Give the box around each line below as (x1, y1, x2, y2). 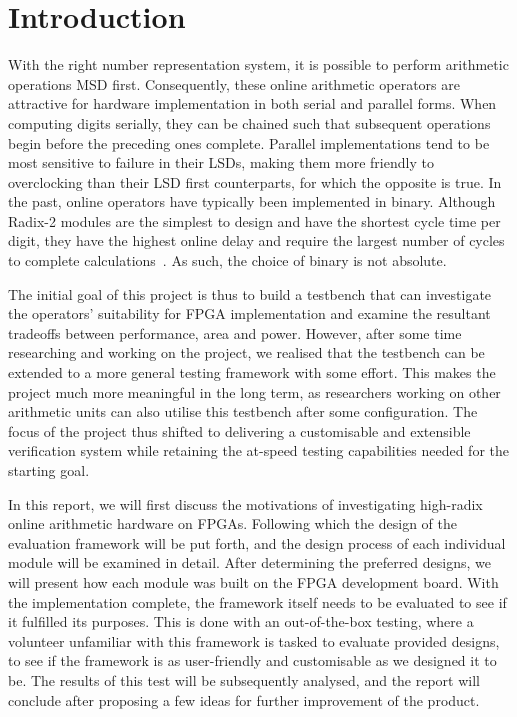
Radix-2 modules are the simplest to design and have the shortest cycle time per (8, 210, 501, 231)
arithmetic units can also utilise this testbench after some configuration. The (8, 401, 478, 422)
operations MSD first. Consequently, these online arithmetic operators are (8, 73, 460, 94)
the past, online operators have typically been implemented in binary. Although (8, 191, 496, 212)
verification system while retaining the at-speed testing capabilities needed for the (8, 440, 509, 461)
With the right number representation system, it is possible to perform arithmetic (8, 54, 509, 75)
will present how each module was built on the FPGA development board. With (8, 571, 499, 592)
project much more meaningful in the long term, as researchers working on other (8, 381, 501, 402)
